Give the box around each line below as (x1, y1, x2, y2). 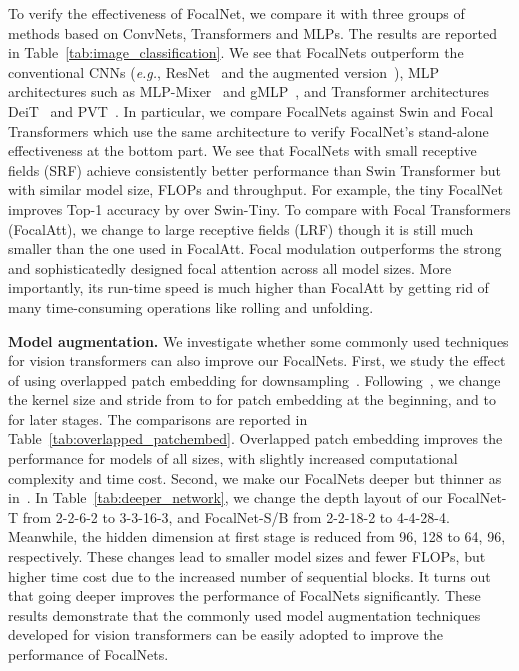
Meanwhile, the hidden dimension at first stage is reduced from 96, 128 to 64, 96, (8, 526, 506, 547)
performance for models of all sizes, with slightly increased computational (8, 448, 458, 469)
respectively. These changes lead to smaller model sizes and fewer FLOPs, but (8, 546, 486, 567)
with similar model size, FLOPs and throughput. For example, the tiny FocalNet (8, 179, 503, 200)
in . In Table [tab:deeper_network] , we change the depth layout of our (8, 487, 443, 508)
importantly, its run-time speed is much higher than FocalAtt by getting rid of (8, 277, 489, 298)
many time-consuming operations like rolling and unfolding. (8, 296, 374, 317)
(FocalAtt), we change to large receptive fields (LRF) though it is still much (8, 218, 474, 239)
